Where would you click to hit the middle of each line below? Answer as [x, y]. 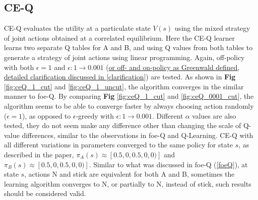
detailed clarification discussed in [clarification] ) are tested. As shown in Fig [120, 77]
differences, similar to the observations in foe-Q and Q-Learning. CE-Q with [138, 135]
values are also [214, 115]
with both [19, 67]
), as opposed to [46, 115]
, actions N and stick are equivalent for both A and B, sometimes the [129, 174]
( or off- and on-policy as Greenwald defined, [173, 67]
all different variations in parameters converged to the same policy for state [119, 145]
